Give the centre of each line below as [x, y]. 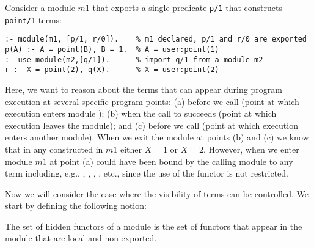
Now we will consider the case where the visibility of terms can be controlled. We [157, 193]
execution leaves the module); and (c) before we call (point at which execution [152, 125]
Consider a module [40, 7]
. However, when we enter [251, 149]
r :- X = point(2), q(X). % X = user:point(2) [112, 70]
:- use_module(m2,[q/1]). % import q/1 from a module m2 [134, 60]
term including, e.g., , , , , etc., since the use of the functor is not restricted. [147, 173]
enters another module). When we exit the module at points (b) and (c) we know [157, 137]
